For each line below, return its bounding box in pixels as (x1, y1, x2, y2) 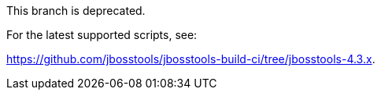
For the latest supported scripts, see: (6, 28, 198, 41)
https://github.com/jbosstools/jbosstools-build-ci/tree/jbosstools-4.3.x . (6, 52, 375, 66)
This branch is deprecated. (6, 4, 146, 17)
